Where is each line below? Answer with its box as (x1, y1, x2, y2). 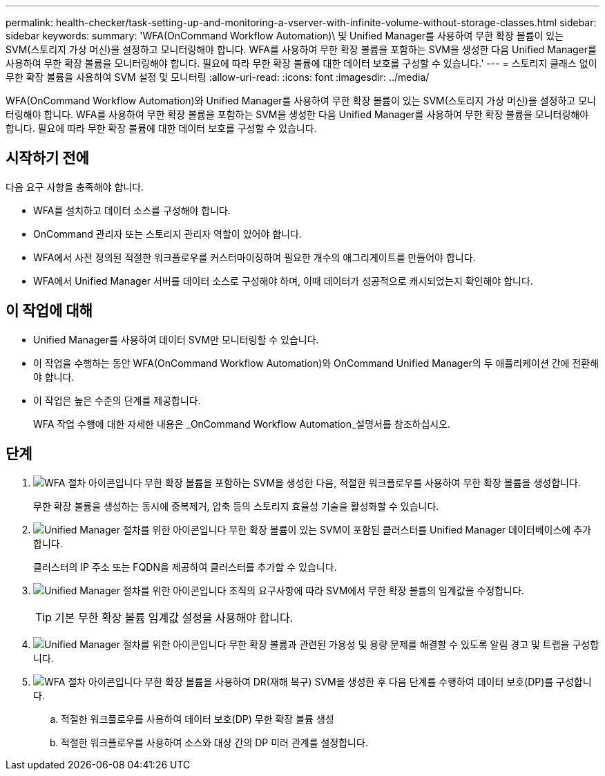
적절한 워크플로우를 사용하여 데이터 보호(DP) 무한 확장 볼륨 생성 (61, 712, 334, 725)
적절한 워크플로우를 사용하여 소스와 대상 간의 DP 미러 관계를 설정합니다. (61, 736, 368, 748)
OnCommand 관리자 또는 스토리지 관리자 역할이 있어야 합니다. (33, 227, 302, 240)
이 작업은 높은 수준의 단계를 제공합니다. (33, 394, 201, 406)
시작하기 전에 (6, 149, 89, 167)
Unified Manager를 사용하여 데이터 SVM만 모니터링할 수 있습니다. (33, 333, 319, 346)
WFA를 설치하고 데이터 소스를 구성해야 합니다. (33, 204, 231, 216)
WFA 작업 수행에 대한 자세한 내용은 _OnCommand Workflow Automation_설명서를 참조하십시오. (33, 417, 451, 430)
